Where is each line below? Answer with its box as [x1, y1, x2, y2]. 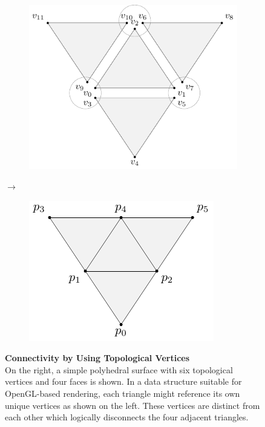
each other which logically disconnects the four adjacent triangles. [5, 411, 249, 423]
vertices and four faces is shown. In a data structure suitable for [5, 375, 242, 388]
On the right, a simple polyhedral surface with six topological [5, 363, 233, 376]
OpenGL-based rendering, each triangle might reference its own [5, 387, 240, 399]
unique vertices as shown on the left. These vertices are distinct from [5, 399, 260, 411]
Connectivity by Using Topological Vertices [5, 352, 190, 364]
